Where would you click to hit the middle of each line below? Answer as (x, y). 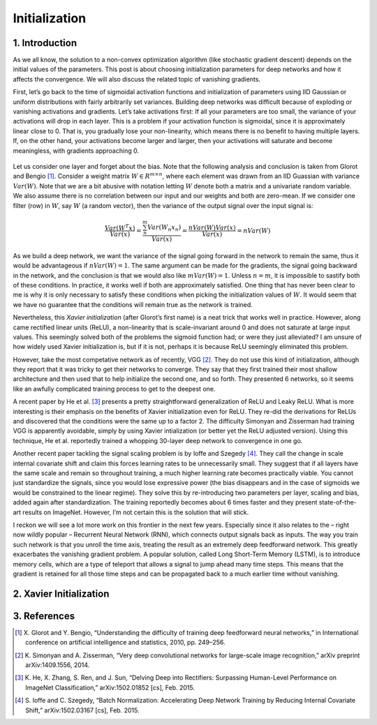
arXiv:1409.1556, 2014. (58, 665)
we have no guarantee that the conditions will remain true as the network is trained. (133, 304)
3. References (44, 616)
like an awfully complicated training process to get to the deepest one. (114, 389)
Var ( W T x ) (120, 227)
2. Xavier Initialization (61, 593)
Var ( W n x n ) (164, 228)
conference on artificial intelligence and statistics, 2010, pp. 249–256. (126, 643)
